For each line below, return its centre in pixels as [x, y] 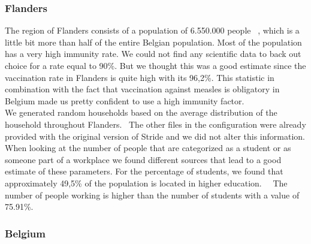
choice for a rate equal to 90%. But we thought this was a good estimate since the [155, 65]
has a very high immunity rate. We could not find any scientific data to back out [153, 54]
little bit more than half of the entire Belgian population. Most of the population [153, 42]
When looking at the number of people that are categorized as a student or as [148, 148]
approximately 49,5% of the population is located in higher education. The [146, 183]
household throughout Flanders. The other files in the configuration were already [155, 124]
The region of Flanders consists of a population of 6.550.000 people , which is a [152, 30]
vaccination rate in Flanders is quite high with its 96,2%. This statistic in [140, 77]
